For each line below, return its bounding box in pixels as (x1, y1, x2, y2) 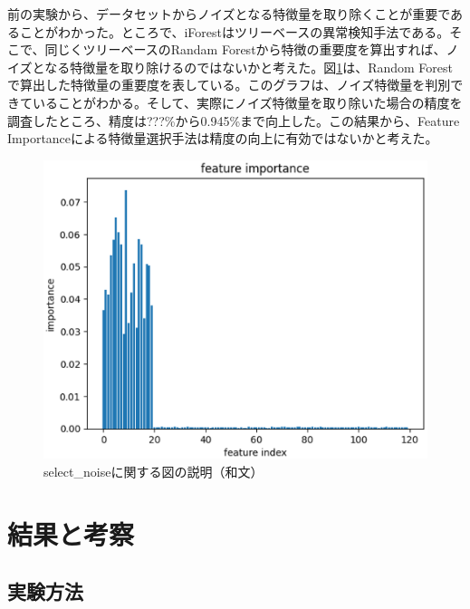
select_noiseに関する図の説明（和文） (43, 461, 264, 480)
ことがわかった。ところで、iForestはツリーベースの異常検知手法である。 (19, 22, 450, 41)
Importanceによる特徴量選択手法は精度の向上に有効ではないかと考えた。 (7, 129, 438, 148)
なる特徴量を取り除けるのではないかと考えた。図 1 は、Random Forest (44, 57, 454, 76)
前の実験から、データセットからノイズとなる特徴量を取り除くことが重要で (7, 5, 451, 23)
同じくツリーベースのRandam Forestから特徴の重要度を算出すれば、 (44, 40, 446, 59)
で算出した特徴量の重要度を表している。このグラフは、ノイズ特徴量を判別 (7, 75, 451, 94)
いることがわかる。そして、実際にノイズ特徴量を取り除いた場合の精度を (32, 92, 463, 111)
